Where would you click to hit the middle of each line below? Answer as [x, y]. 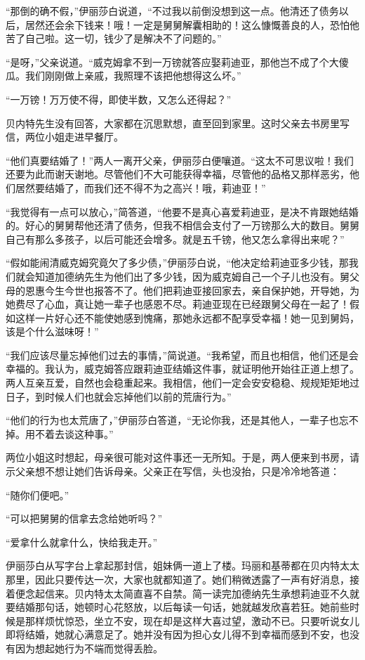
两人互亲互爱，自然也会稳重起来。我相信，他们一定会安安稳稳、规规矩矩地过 [182, 383]
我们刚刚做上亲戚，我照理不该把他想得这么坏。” [133, 76]
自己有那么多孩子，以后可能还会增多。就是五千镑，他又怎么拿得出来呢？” [175, 239]
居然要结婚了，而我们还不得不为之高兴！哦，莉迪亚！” [140, 187]
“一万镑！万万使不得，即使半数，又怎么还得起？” [119, 99]
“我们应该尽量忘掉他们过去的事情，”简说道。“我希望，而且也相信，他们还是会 [182, 355]
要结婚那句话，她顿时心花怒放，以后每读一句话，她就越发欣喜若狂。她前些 [178, 607]
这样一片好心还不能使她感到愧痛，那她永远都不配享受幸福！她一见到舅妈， [187, 317]
